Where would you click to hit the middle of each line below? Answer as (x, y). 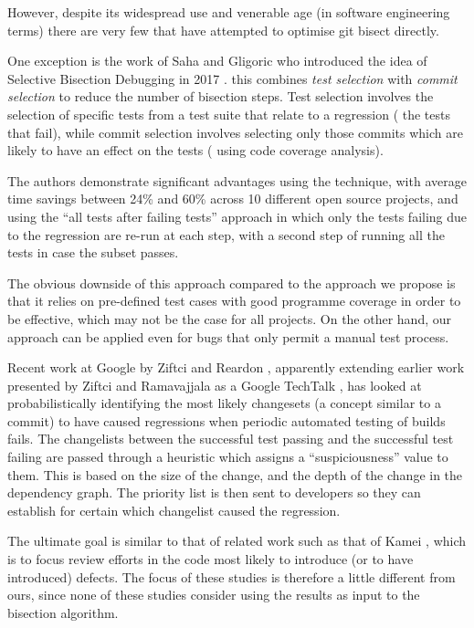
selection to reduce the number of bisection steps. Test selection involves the (221, 96)
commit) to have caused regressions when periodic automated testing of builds (226, 420)
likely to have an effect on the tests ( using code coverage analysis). (195, 150)
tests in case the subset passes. (93, 252)
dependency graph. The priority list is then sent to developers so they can (214, 492)
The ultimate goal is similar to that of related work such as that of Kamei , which (237, 541)
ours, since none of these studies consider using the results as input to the (214, 595)
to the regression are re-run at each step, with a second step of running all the (226, 234)
